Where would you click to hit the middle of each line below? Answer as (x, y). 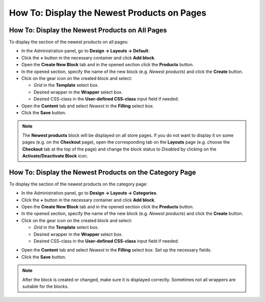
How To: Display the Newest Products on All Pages (88, 30)
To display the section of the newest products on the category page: (78, 184)
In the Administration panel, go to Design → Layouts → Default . (85, 51)
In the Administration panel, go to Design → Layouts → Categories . (90, 193)
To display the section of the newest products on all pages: (69, 42)
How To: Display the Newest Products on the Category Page (103, 172)
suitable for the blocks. (45, 286)
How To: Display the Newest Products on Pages (108, 13)
